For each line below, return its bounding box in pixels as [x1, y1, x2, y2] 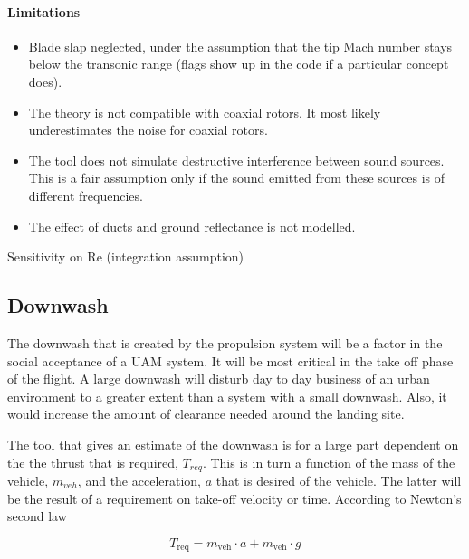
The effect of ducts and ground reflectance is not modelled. [28, 216, 356, 235]
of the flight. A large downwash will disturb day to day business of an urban [7, 369, 430, 388]
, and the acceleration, [77, 470, 202, 489]
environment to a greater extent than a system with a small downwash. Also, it [7, 386, 447, 405]
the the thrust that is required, [7, 452, 178, 471]
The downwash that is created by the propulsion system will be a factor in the [7, 333, 443, 352]
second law [7, 507, 67, 526]
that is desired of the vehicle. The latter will [215, 470, 462, 489]
